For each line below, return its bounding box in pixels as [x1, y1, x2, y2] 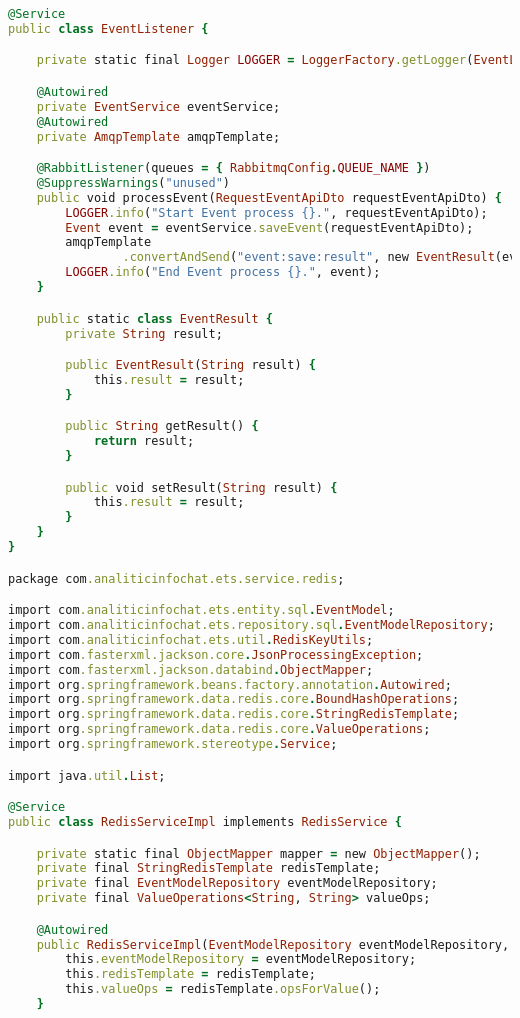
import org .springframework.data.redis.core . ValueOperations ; [8, 722, 431, 737]
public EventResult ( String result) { [65, 358, 316, 373]
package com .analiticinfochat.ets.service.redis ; [8, 571, 345, 586]
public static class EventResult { [36, 311, 273, 326]
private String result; [65, 326, 223, 341]
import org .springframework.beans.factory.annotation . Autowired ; [8, 677, 452, 692]
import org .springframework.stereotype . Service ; [8, 737, 338, 752]
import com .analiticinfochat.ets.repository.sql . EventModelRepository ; [8, 618, 495, 633]
